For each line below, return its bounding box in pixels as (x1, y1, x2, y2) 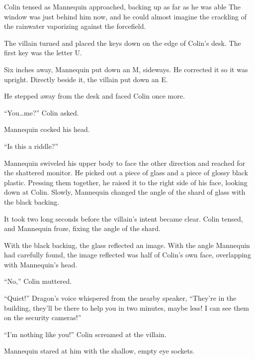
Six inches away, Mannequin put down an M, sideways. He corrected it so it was (4, 64, 248, 74)
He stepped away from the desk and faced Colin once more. (4, 91, 185, 101)
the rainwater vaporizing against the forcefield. (4, 21, 146, 31)
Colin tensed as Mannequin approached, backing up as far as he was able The (4, 1, 241, 11)
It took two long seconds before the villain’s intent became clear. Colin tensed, (4, 213, 243, 224)
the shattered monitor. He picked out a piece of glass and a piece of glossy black (4, 167, 248, 178)
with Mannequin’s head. (4, 259, 78, 269)
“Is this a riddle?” (4, 140, 59, 151)
